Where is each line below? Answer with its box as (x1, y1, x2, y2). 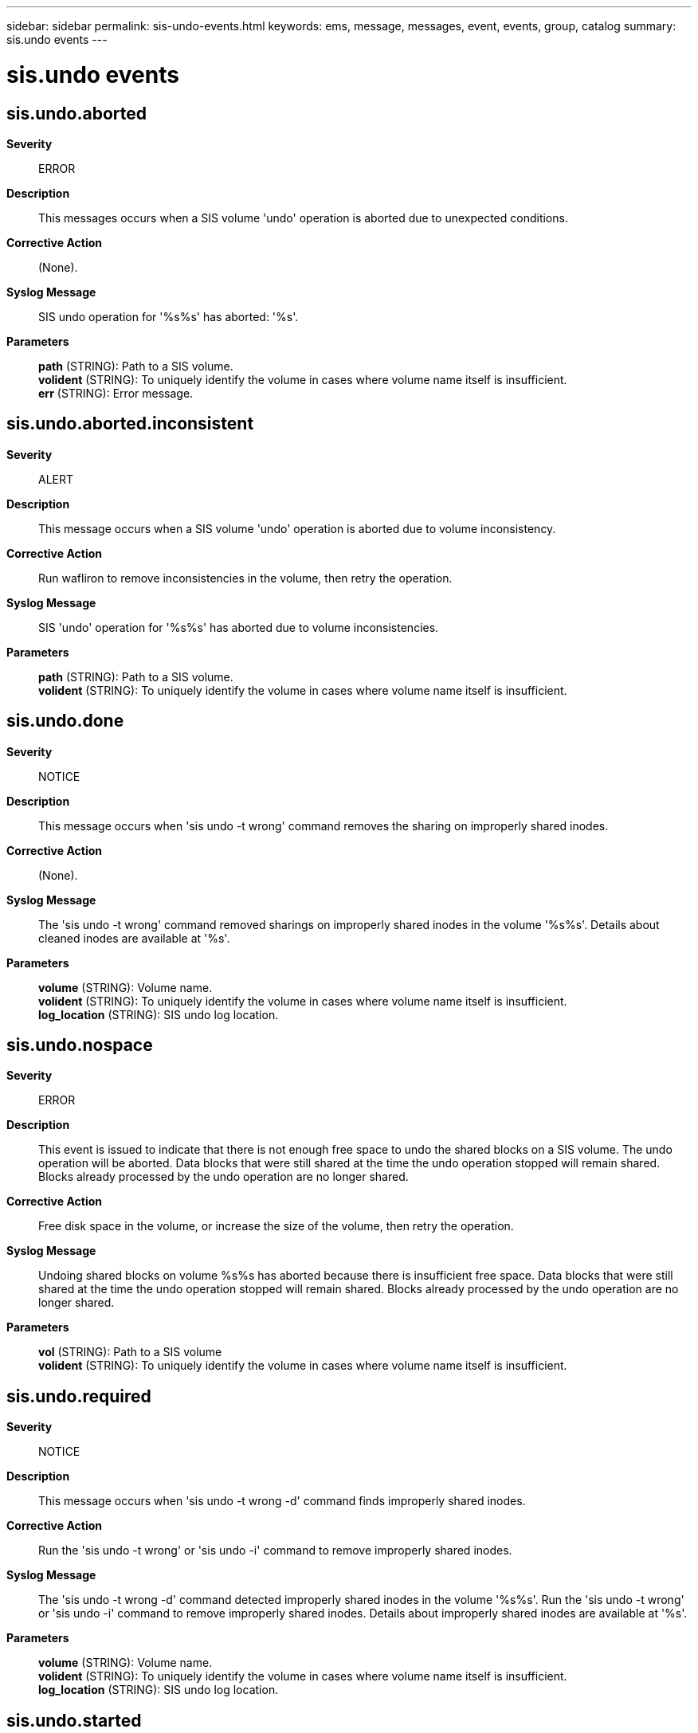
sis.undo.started (6, 1710, 142, 1731)
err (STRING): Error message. (38, 386, 194, 400)
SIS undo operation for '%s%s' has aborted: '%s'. (38, 309, 299, 323)
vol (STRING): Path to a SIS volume (38, 1345, 222, 1359)
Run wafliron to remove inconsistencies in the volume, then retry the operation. (38, 570, 453, 585)
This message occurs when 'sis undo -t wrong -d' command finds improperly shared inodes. (38, 1494, 526, 1508)
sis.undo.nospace (6, 1035, 153, 1056)
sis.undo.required (6, 1386, 151, 1406)
